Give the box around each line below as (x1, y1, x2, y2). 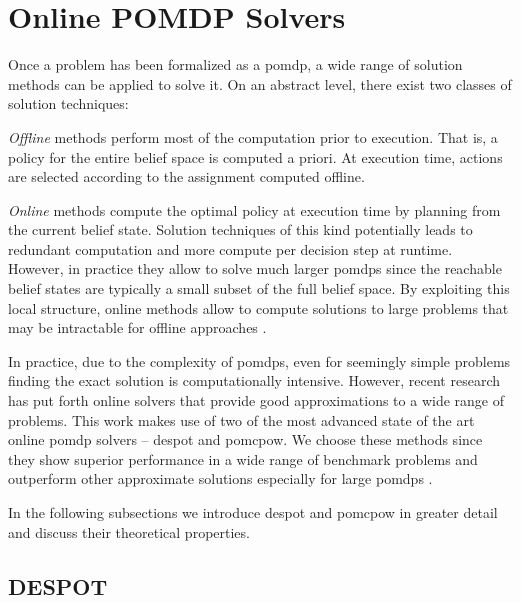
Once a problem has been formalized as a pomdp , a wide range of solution (8, 54, 463, 75)
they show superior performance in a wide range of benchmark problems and (8, 448, 478, 469)
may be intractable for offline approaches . (8, 317, 267, 338)
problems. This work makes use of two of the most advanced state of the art (8, 409, 475, 430)
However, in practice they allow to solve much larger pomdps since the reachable (8, 258, 502, 279)
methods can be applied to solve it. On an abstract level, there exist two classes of (8, 73, 512, 94)
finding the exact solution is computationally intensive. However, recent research (8, 370, 500, 391)
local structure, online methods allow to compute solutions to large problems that (8, 297, 509, 318)
